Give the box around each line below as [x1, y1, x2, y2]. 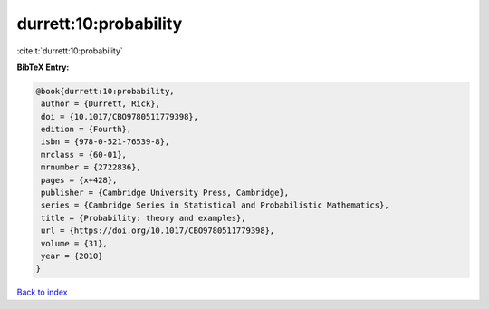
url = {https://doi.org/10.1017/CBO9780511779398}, [41, 226, 275, 236]
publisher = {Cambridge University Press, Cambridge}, [41, 188, 290, 198]
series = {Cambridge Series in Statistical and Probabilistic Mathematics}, [41, 200, 389, 210]
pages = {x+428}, [41, 175, 118, 185]
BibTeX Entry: [16, 62, 70, 72]
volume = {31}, [41, 238, 109, 248]
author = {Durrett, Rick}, [41, 99, 160, 109]
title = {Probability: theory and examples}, [41, 213, 246, 223]
